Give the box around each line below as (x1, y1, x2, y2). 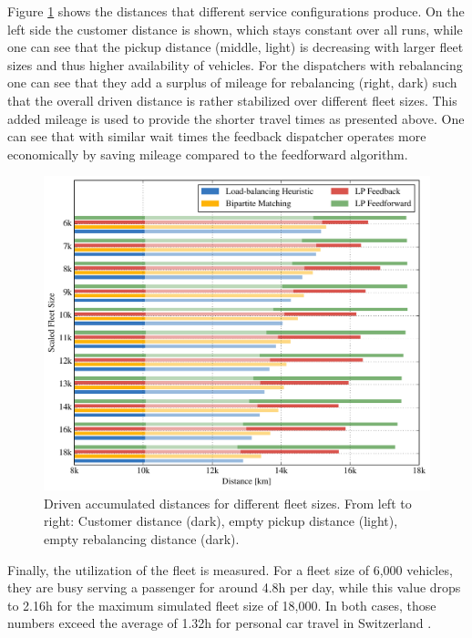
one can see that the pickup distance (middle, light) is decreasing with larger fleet (7, 37, 464, 57)
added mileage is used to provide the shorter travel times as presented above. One (7, 108, 465, 128)
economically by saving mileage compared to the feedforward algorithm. (7, 144, 408, 163)
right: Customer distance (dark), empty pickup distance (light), (44, 511, 398, 530)
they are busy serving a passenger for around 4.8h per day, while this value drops (7, 578, 461, 597)
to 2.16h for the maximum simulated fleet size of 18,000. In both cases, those (7, 595, 436, 614)
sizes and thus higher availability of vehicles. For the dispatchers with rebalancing (7, 55, 463, 74)
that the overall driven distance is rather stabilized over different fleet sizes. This (7, 90, 457, 109)
